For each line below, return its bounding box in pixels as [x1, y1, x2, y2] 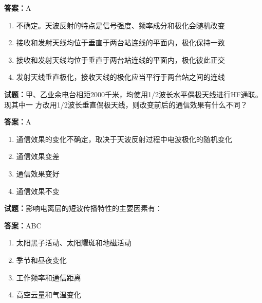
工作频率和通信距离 [16, 272, 81, 282]
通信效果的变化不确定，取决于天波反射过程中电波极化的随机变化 [16, 133, 232, 144]
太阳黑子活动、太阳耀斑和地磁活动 [16, 237, 132, 248]
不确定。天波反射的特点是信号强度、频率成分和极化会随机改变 [16, 20, 225, 30]
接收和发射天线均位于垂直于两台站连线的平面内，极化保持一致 [16, 37, 225, 48]
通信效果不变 [16, 185, 60, 196]
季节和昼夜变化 [16, 254, 67, 265]
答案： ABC [4, 220, 42, 230]
